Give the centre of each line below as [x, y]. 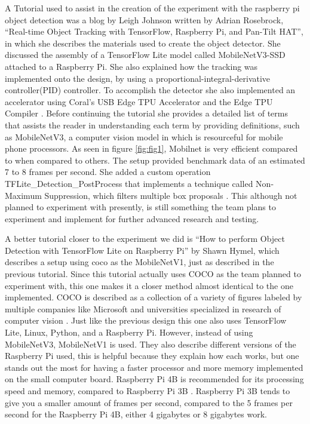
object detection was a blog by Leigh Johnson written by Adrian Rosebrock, [144, 19]
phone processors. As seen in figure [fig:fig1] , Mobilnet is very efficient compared [151, 148]
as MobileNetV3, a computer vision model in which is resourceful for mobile [144, 136]
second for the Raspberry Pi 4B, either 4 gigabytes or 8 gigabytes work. [136, 414]
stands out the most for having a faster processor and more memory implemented [154, 367]
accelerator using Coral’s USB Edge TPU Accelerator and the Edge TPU [139, 101]
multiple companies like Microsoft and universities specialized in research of [143, 308]
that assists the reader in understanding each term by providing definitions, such [152, 125]
